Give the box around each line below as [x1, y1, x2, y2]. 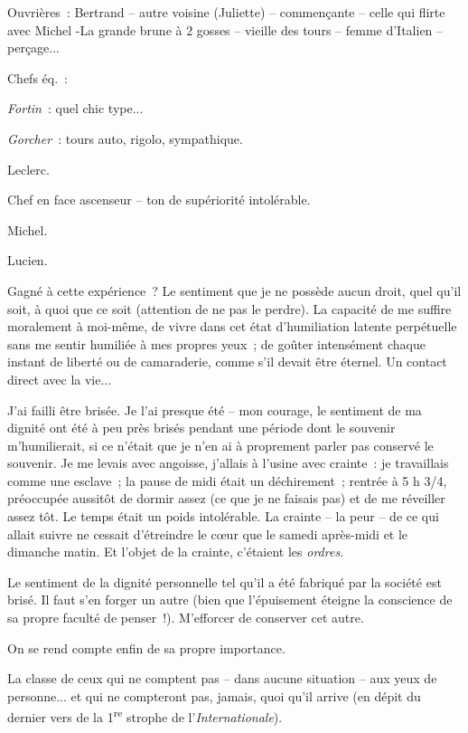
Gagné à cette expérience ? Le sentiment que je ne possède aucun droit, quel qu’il [7, 281, 462, 300]
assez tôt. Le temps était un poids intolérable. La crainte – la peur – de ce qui [7, 507, 439, 526]
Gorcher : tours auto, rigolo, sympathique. [7, 129, 243, 148]
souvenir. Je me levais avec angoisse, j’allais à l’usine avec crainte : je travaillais [7, 453, 449, 472]
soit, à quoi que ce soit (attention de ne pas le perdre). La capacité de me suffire [7, 299, 452, 318]
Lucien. [7, 251, 48, 270]
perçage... [7, 38, 60, 57]
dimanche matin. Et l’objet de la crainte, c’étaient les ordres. [7, 542, 344, 561]
